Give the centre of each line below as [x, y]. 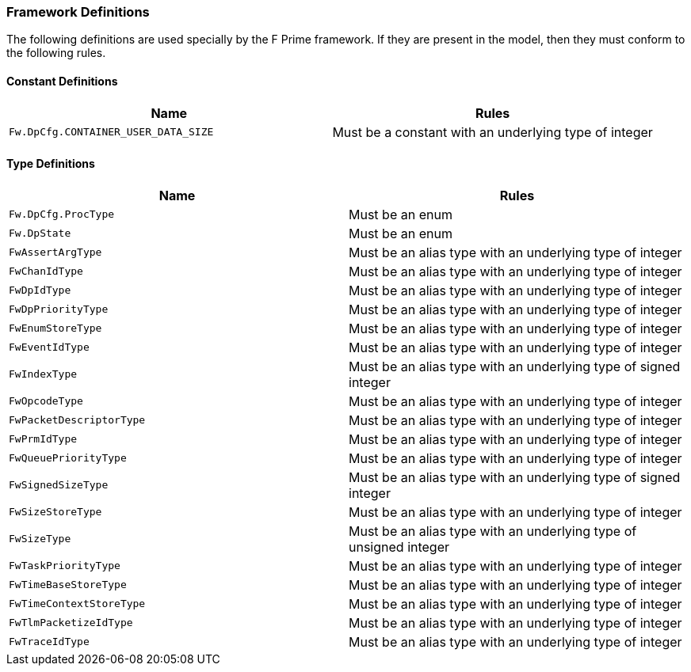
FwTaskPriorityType [65, 566]
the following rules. [56, 53]
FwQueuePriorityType [68, 458]
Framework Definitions [78, 12]
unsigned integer [399, 547]
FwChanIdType [46, 271]
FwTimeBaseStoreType [68, 585]
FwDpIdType [40, 290]
